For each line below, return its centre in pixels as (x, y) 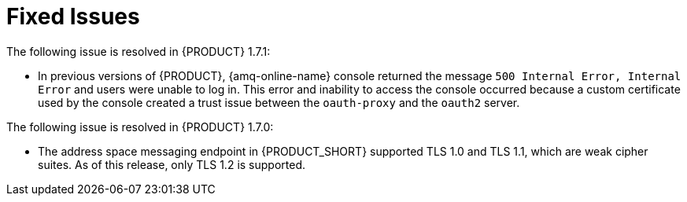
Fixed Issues (73, 17)
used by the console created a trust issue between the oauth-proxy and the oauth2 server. (279, 102)
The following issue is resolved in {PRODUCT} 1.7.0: (140, 127)
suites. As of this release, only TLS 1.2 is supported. (172, 164)
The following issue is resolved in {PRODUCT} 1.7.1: (139, 51)
